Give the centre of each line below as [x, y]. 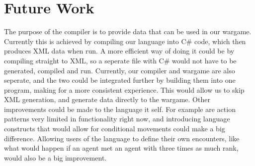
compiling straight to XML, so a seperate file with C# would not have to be [120, 60]
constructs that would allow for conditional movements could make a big [115, 129]
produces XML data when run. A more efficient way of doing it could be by [119, 51]
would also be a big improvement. [55, 157]
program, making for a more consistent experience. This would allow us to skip [124, 89]
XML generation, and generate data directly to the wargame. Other [107, 99]
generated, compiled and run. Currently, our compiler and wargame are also [120, 70]
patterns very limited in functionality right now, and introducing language [117, 119]
